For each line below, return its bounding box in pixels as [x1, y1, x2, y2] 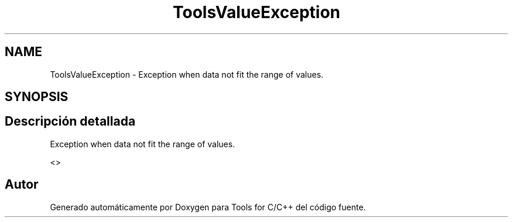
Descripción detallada [5, 114, 136, 129]
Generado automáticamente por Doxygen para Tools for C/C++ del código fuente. [50, 202, 366, 212]
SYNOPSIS [5, 89, 69, 105]
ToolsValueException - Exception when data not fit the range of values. [50, 69, 324, 79]
